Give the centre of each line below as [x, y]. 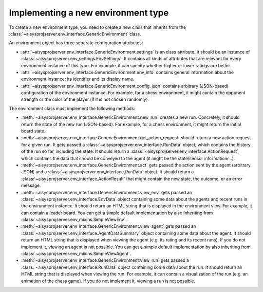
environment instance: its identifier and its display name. [78, 79]
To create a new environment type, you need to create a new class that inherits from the [97, 27]
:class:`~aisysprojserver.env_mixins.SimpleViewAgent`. [76, 254]
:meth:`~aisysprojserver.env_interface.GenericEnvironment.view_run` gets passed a [105, 260]
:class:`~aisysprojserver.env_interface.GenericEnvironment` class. [75, 34]
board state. [33, 131]
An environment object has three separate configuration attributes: [76, 43]
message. [31, 185]
